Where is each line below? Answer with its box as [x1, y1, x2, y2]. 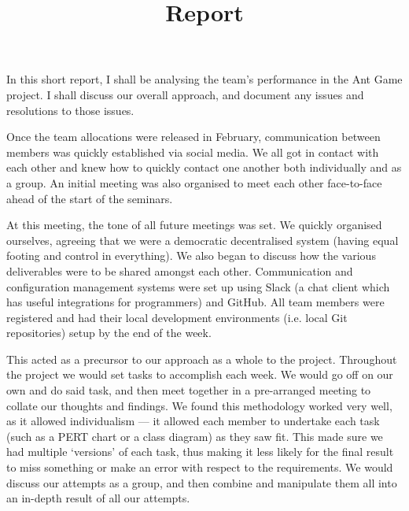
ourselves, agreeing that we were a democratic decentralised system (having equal [6, 231, 399, 248]
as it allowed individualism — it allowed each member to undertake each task [6, 413, 380, 429]
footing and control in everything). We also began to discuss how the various [6, 247, 376, 264]
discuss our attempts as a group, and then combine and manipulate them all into [6, 474, 397, 491]
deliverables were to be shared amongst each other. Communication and [6, 262, 353, 279]
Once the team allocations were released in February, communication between [6, 128, 381, 145]
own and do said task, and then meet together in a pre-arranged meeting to [6, 382, 371, 398]
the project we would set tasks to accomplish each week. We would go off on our [6, 366, 393, 383]
